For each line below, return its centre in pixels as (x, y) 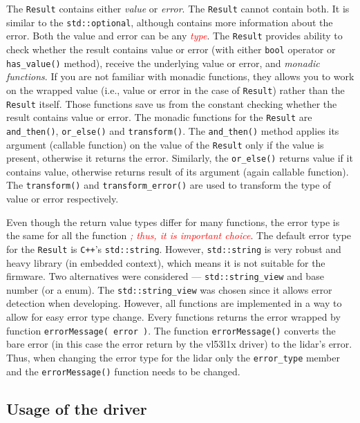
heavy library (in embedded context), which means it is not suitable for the (166, 262)
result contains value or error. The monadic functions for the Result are (159, 117)
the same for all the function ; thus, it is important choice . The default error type (179, 235)
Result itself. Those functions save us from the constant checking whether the (172, 103)
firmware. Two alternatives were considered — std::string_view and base (165, 276)
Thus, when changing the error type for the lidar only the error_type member (173, 357)
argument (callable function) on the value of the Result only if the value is (165, 144)
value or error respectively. (63, 199)
